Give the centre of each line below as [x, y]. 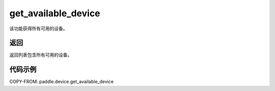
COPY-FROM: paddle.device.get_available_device [62, 82]
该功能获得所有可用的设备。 [38, 28]
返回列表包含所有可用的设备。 [41, 55]
